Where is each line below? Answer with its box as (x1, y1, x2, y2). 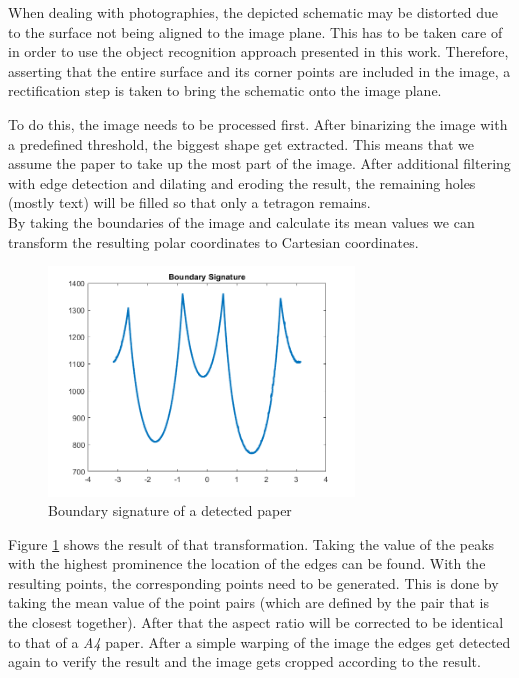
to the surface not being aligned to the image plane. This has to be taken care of (8, 21, 503, 42)
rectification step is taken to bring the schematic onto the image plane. (8, 80, 442, 101)
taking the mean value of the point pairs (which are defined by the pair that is (8, 592, 489, 613)
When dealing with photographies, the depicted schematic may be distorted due (8, 2, 498, 22)
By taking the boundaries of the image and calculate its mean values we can (8, 211, 475, 232)
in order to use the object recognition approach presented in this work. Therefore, (8, 41, 509, 62)
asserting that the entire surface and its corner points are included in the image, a (8, 60, 511, 81)
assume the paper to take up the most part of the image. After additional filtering (8, 153, 511, 174)
